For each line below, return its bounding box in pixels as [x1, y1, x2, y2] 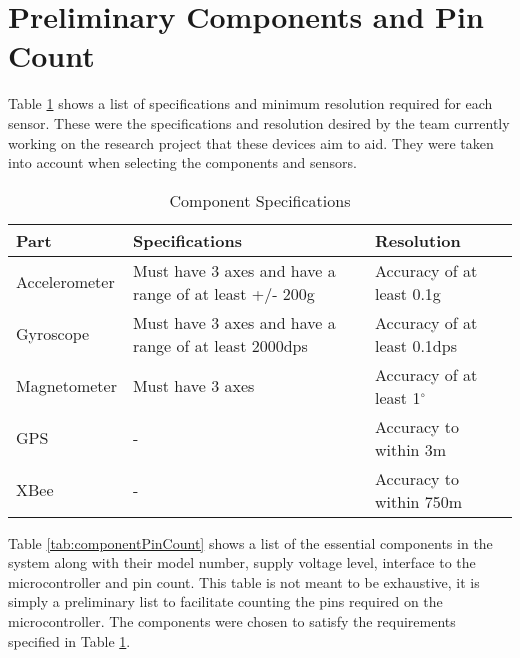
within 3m [375, 437, 447, 461]
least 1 [375, 385, 421, 409]
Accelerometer [16, 270, 115, 294]
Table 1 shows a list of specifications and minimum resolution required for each [8, 93, 493, 114]
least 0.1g [375, 281, 441, 305]
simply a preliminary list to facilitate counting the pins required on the [8, 591, 443, 612]
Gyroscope [16, 322, 90, 346]
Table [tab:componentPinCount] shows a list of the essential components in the [8, 532, 493, 553]
